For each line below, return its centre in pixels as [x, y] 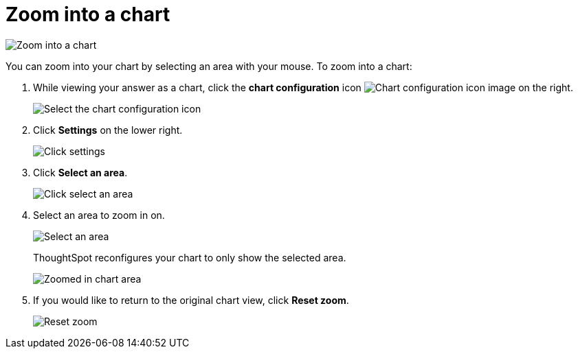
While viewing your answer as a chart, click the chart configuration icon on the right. [303, 87]
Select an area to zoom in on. [99, 215]
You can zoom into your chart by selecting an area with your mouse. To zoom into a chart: [209, 66]
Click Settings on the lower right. [108, 130]
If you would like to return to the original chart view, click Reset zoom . [191, 300]
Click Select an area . [80, 172]
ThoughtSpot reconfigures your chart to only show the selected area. [190, 257]
